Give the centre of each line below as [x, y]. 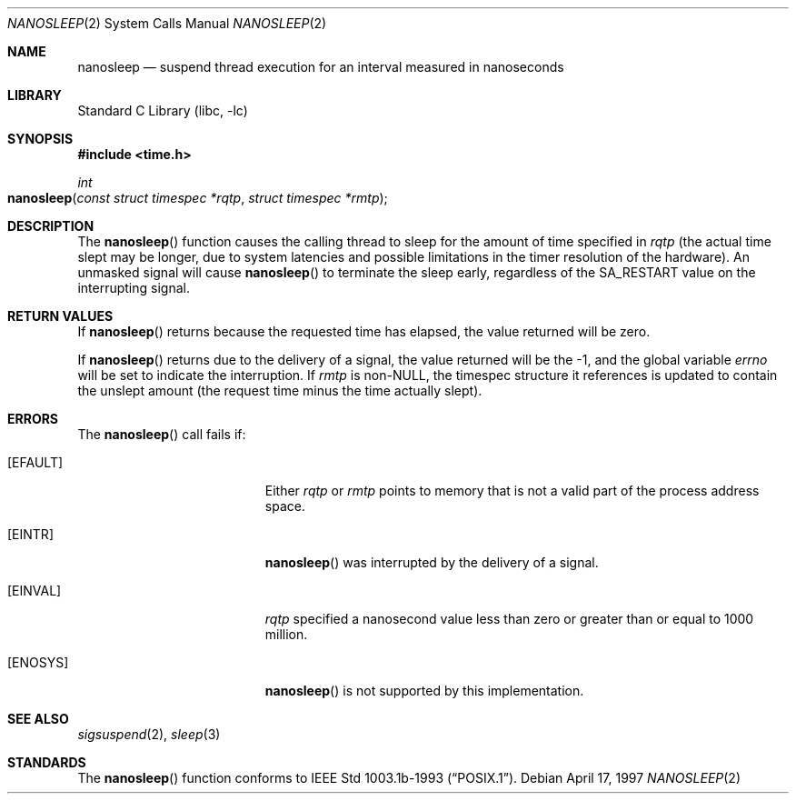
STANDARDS [47, 762]
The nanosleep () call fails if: [162, 434]
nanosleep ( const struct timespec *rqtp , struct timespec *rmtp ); [198, 198]
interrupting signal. [134, 288]
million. [286, 634]
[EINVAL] [35, 591]
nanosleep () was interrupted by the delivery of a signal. [432, 562]
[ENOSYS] [38, 662]
